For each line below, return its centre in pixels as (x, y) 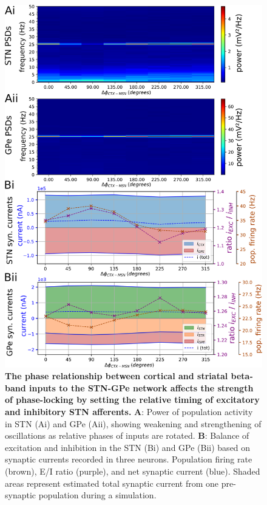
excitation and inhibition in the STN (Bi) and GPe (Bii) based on (128, 447)
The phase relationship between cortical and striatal (117, 376)
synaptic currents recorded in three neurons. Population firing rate (129, 459)
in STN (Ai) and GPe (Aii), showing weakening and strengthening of (133, 423)
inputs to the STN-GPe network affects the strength (141, 387)
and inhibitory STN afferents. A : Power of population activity (129, 411)
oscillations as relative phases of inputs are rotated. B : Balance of (127, 435)
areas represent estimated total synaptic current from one (112, 483)
